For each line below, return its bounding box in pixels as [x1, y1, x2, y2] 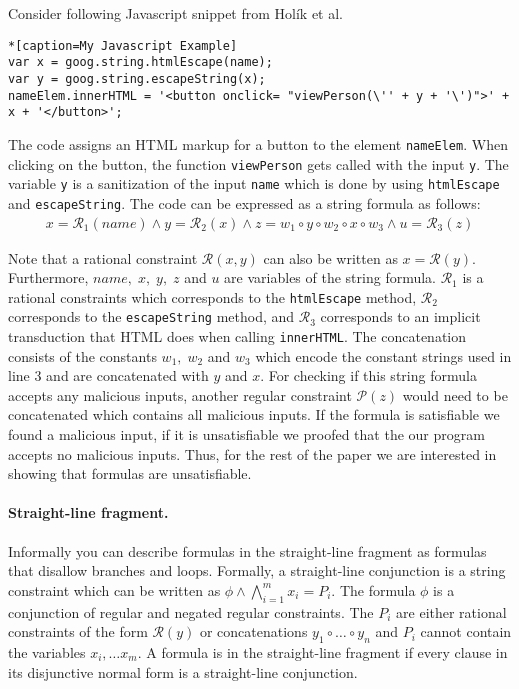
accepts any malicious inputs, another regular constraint [8, 384, 352, 405]
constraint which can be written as [8, 579, 221, 600]
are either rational [396, 601, 507, 622]
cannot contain [420, 621, 512, 642]
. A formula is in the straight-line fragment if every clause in [137, 642, 508, 663]
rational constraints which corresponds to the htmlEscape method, [8, 286, 417, 307]
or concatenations [199, 621, 308, 642]
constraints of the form [8, 621, 148, 642]
